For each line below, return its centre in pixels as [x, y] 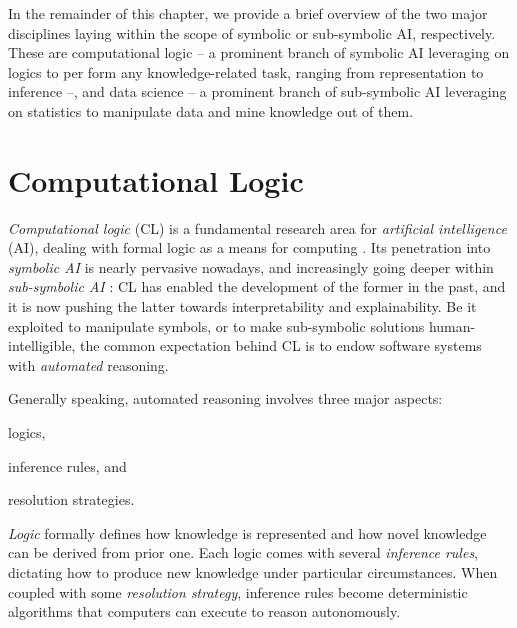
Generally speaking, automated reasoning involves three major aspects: [225, 398]
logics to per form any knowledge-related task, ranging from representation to [246, 71]
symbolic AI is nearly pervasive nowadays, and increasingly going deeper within [251, 266]
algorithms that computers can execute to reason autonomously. [204, 611]
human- [452, 325]
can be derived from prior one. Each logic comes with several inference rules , [243, 552]
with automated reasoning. [88, 364]
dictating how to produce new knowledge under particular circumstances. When [253, 572]
